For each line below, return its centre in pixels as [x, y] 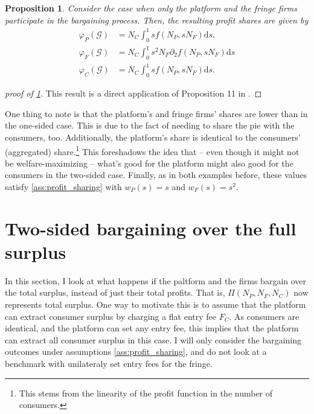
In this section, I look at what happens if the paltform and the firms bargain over [156, 280]
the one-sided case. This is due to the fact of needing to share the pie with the [150, 125]
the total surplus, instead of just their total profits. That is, [115, 292]
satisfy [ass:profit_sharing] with [63, 186]
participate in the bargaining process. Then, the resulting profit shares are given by [157, 20]
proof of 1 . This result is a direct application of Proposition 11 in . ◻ [133, 93]
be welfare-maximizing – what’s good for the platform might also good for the [149, 163]
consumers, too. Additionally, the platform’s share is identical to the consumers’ [153, 137]
